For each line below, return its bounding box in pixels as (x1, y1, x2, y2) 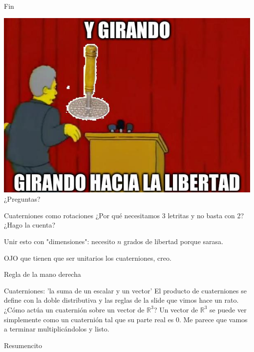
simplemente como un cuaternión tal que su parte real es (4, 314, 174, 324)
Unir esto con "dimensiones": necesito (4, 236, 115, 246)
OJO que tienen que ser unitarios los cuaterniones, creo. (4, 252, 171, 263)
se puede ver (210, 304, 247, 314)
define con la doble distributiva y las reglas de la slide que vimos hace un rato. (4, 295, 239, 305)
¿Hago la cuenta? (4, 220, 55, 230)
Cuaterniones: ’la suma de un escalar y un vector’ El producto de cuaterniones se (4, 285, 247, 295)
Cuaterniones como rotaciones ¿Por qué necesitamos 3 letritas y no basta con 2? (4, 210, 244, 220)
